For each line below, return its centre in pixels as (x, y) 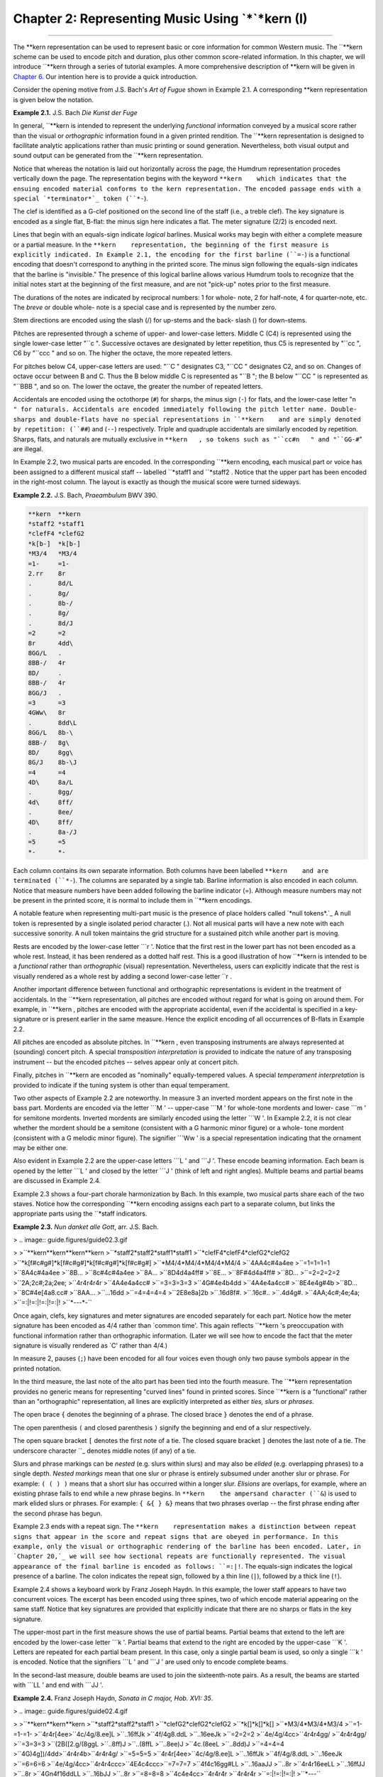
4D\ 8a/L (51, 783)
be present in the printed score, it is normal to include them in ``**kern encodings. (133, 900)
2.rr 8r (47, 573)
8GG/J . (45, 693)
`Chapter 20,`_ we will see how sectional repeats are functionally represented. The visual (180, 1556)
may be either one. (41, 1147)
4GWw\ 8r (47, 713)
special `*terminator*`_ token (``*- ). (81, 198)
